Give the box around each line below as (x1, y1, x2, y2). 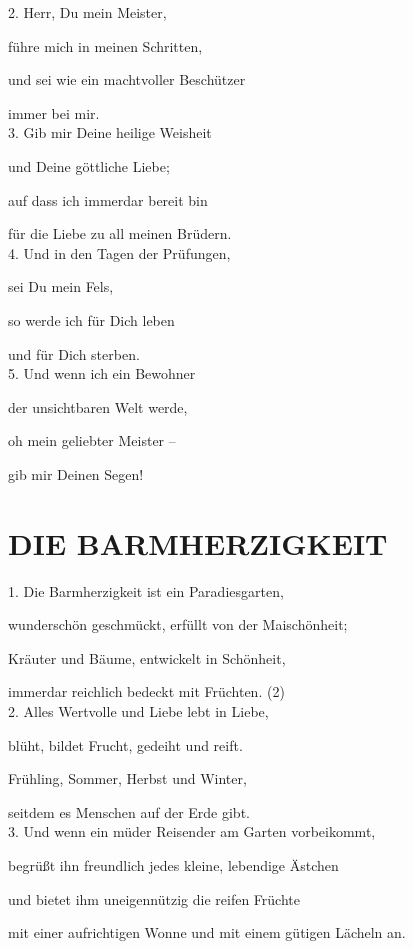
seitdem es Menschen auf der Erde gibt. (8, 801, 250, 822)
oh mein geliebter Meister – (8, 430, 176, 451)
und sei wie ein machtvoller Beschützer (8, 69, 246, 90)
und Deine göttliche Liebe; (8, 155, 170, 176)
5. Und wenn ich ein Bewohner (8, 363, 196, 384)
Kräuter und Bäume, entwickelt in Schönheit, (8, 647, 286, 668)
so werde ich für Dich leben (8, 309, 175, 330)
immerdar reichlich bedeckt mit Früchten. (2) (8, 681, 285, 702)
